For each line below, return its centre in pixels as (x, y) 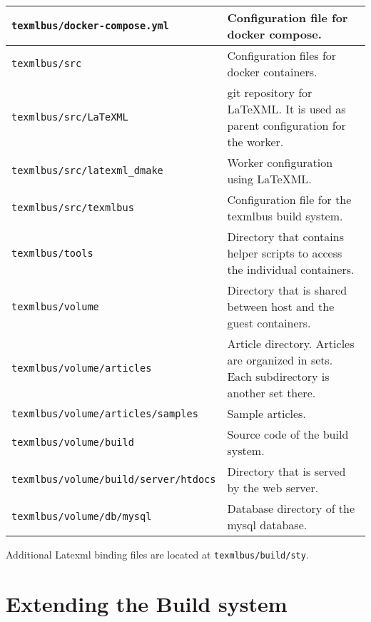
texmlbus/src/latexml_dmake (87, 170)
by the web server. (273, 488)
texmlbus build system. (285, 216)
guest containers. (269, 323)
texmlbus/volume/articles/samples (105, 413)
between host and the (281, 306)
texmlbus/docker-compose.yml (90, 26)
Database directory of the (291, 508)
